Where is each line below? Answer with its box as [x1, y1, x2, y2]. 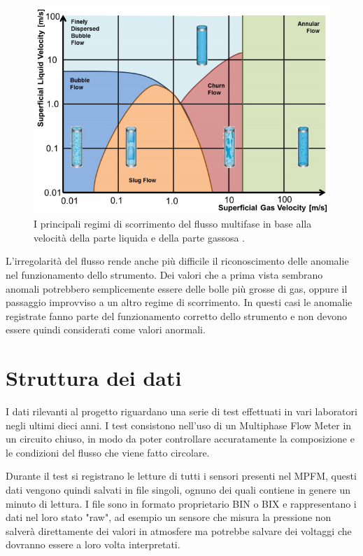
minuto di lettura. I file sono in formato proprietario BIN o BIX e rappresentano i [6, 496, 357, 510]
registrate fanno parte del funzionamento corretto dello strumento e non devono [6, 308, 348, 323]
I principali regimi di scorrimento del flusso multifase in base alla [34, 216, 312, 231]
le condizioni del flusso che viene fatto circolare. [6, 445, 210, 459]
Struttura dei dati [6, 363, 182, 392]
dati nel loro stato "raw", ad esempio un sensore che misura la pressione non [6, 510, 332, 524]
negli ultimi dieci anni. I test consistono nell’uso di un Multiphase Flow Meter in [6, 417, 352, 432]
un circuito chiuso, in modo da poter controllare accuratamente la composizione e [6, 431, 355, 446]
